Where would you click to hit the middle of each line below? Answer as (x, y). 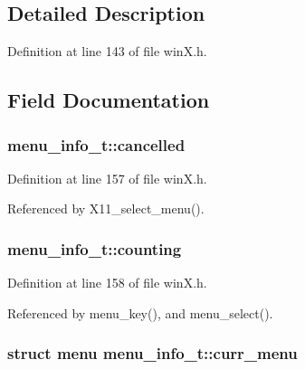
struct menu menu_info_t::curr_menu (152, 353)
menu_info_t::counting (95, 248)
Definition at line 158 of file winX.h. (107, 283)
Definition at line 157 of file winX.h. (107, 178)
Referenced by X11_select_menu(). (106, 208)
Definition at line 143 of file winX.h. (107, 51)
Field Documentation (109, 100)
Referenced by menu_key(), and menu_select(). (140, 312)
